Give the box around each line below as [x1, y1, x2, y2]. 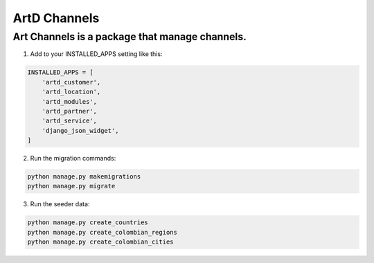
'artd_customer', [42, 78, 101, 86]
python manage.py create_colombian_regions [27, 228, 178, 236]
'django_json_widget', [42, 127, 119, 134]
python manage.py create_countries [27, 219, 148, 226]
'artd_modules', [42, 98, 97, 105]
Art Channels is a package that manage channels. [12, 30, 247, 43]
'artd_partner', [42, 107, 97, 115]
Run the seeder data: [30, 200, 90, 208]
